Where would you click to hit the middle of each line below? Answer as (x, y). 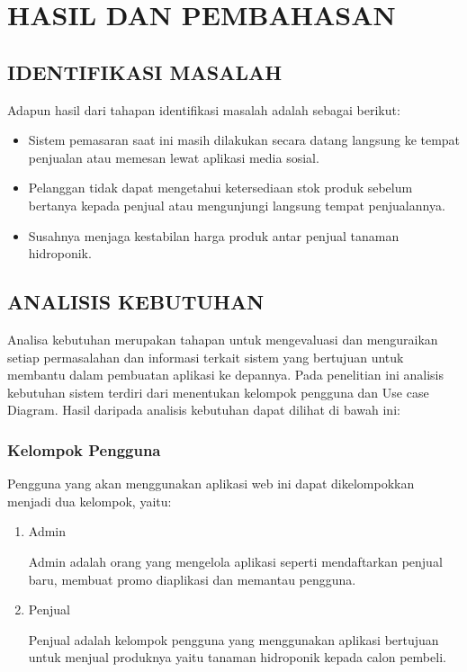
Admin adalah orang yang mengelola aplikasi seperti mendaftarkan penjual (235, 561)
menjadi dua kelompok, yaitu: (90, 501)
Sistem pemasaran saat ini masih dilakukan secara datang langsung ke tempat (244, 140)
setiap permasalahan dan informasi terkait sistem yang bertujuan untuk (206, 357)
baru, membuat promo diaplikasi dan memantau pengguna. (192, 579)
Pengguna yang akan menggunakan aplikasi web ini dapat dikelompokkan (211, 484)
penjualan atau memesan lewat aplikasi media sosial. (174, 157)
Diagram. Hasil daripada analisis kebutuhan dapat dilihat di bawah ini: (204, 410)
